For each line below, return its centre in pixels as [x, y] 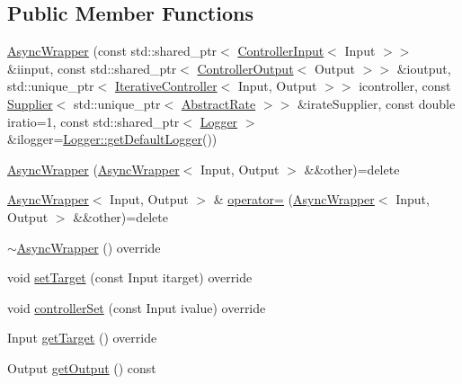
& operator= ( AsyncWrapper [294, 199]
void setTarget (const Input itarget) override [130, 277]
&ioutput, [424, 68]
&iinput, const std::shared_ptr [92, 68]
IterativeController [166, 86]
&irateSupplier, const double [376, 103]
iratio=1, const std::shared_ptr [93, 121]
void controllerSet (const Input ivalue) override [137, 307]
